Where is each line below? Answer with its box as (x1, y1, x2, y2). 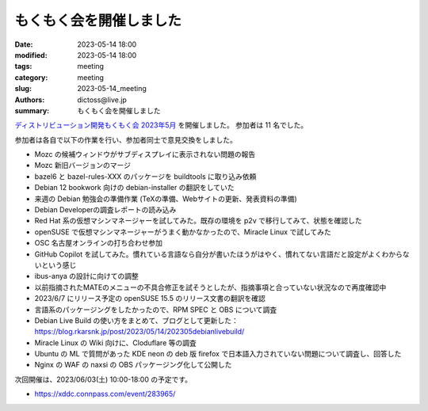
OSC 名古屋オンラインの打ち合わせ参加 (34, 238, 162, 248)
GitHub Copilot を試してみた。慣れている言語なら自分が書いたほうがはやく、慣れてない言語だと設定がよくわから (34, 249, 403, 259)
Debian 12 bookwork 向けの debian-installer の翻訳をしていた (34, 183, 235, 192)
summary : (14, 105, 50, 115)
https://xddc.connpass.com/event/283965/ (34, 389, 176, 399)
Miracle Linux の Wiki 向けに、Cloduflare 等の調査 (34, 337, 197, 348)
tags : (14, 62, 32, 71)
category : (14, 72, 48, 82)
